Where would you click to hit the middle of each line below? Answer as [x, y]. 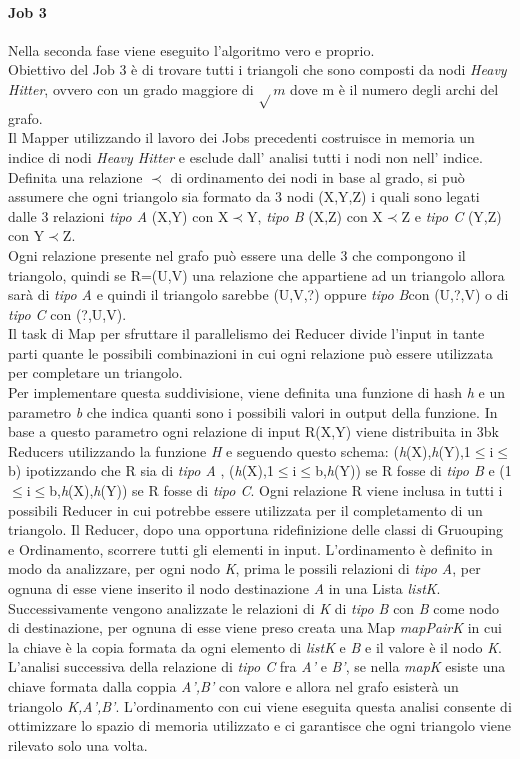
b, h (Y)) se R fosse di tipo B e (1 [413, 470]
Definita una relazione [75, 176]
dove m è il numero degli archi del [394, 88]
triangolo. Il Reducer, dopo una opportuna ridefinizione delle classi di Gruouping [256, 529]
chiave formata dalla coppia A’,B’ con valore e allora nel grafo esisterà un [233, 685]
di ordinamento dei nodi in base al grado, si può [317, 176]
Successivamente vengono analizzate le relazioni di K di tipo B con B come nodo [254, 607]
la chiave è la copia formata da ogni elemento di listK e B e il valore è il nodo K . [255, 646]
